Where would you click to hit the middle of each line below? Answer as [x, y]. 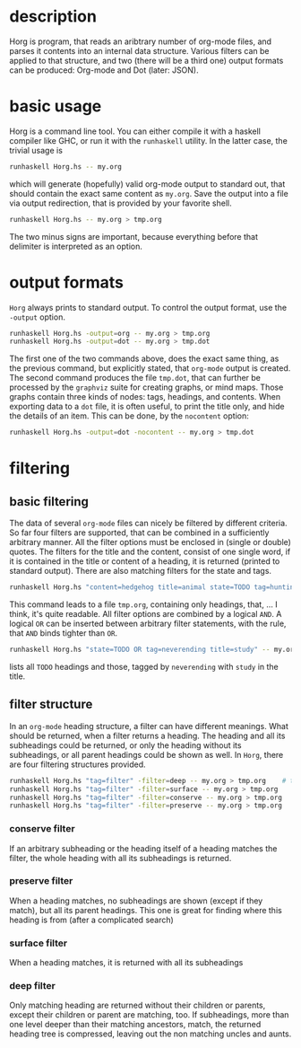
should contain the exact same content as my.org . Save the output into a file [149, 193]
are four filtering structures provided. [77, 764]
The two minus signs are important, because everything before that [133, 236]
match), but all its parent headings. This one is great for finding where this [146, 910]
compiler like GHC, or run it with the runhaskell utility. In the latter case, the [149, 140]
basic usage [56, 106]
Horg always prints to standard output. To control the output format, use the [148, 307]
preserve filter [41, 881]
